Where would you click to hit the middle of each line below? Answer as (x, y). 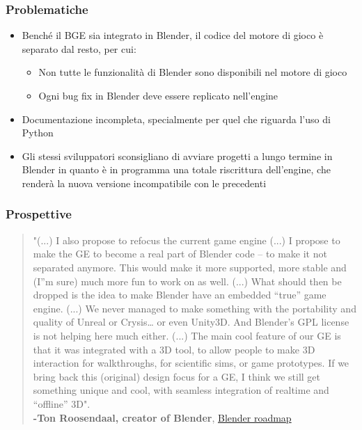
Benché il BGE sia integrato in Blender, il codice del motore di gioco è (173, 35)
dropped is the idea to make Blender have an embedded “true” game (180, 295)
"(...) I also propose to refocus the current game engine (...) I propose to (187, 240)
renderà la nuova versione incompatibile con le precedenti (144, 183)
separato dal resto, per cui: (79, 48)
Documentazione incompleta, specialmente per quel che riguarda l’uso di (176, 119)
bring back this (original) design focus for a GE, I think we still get (176, 376)
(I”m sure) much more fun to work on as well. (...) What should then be (187, 281)
